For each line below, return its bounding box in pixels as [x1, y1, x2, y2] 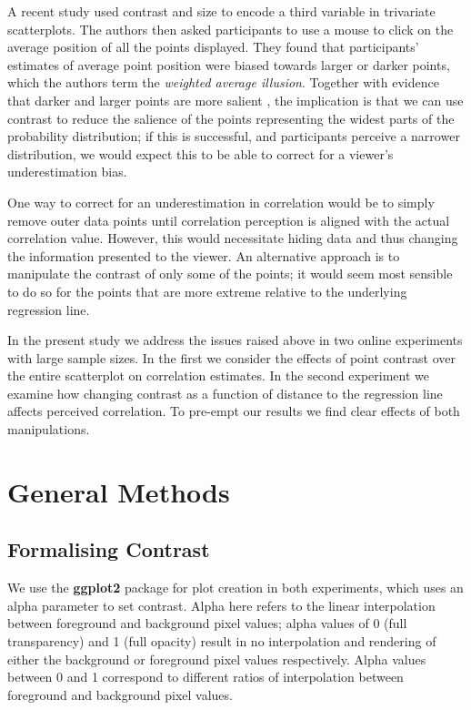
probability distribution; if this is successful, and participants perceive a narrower [7, 127, 460, 146]
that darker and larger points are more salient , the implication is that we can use [7, 90, 464, 109]
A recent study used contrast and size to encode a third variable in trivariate [7, 2, 436, 20]
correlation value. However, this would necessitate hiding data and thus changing [7, 228, 458, 248]
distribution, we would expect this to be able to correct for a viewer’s [7, 144, 394, 163]
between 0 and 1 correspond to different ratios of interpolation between [7, 667, 404, 686]
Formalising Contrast [7, 535, 210, 563]
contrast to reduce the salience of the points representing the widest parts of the [7, 108, 455, 127]
